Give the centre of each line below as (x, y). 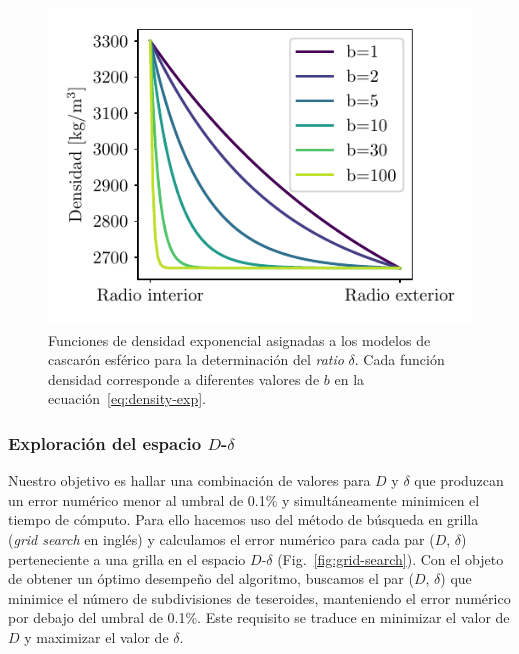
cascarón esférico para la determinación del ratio (196, 359)
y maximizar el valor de (96, 636)
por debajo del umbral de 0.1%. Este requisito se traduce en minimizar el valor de (259, 617)
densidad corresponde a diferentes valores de (184, 378)
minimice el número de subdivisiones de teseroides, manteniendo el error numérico (259, 597)
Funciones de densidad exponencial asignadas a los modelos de (239, 339)
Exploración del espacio (105, 442)
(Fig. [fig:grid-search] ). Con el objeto (390, 558)
